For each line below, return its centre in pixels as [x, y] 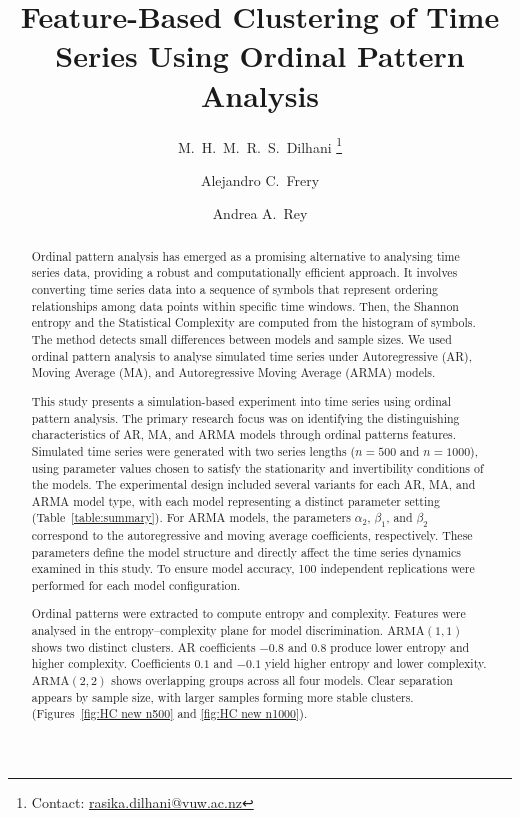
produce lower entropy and [400, 646]
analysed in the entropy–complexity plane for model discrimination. [207, 630]
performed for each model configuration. [136, 584]
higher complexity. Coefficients [111, 663]
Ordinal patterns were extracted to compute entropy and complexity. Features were [248, 613]
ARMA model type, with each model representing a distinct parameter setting [235, 500]
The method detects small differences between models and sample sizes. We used [241, 339]
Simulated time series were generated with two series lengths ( [193, 450]
